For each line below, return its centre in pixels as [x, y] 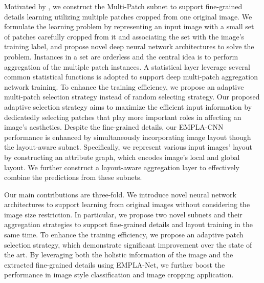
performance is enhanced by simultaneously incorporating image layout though [128, 137]
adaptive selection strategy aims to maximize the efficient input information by [128, 106]
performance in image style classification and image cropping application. [119, 275]
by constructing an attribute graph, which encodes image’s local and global [122, 157]
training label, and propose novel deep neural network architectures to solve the [129, 46]
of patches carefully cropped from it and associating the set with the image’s [124, 36]
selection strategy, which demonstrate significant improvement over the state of [128, 244]
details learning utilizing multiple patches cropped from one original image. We [128, 16]
